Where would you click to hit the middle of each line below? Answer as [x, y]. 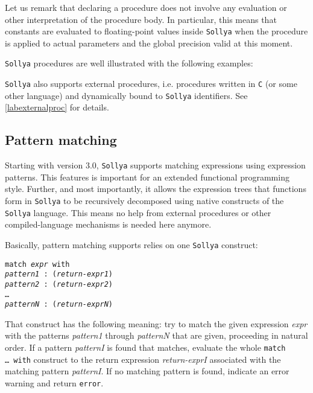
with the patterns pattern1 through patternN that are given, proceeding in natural [156, 335]
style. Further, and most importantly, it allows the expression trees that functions [156, 189]
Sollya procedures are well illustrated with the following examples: [129, 63]
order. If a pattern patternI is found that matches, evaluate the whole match [145, 347]
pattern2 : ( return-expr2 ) [59, 284]
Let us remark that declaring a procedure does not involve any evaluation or [146, 7]
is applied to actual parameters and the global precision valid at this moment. [149, 43]
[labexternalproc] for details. [57, 107]
